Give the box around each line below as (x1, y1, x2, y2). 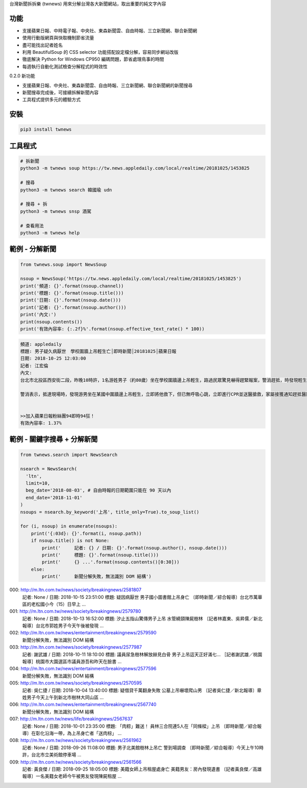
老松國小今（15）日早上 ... (31, 601, 86, 607)
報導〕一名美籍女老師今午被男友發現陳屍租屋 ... (22, 773, 122, 779)
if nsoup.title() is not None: (31, 538, 109, 544)
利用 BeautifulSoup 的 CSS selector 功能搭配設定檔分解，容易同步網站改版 (22, 49, 179, 55)
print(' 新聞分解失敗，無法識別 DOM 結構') (41, 574, 152, 579)
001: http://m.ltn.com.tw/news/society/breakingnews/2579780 (9, 608, 141, 614)
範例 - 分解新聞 (9, 245, 56, 254)
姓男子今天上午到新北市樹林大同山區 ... (22, 694, 104, 700)
